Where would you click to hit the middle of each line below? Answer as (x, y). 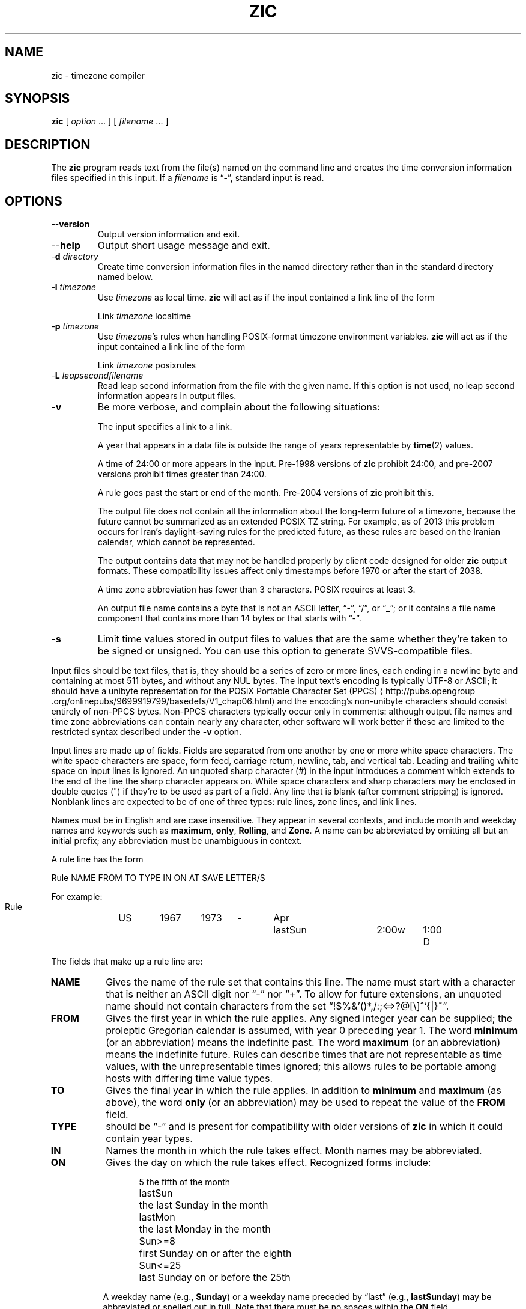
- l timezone (74, 287)
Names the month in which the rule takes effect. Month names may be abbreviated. (294, 1151)
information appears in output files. (167, 396)
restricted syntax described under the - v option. (147, 732)
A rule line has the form (97, 859)
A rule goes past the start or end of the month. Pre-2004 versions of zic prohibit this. (266, 493)
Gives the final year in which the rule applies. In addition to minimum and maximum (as (304, 1091)
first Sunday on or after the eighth (215, 1253)
